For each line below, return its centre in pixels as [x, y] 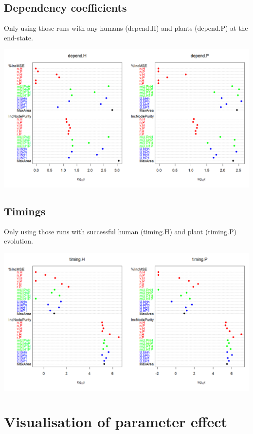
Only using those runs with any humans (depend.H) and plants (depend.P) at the [126, 28]
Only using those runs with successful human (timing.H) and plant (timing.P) [120, 231]
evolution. [18, 241]
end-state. [18, 37]
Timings [25, 211]
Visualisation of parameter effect [116, 422]
